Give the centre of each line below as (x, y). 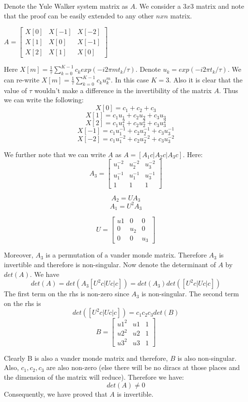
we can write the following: (44, 100)
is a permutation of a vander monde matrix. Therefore (126, 255)
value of (15, 90)
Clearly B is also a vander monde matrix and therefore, (86, 358)
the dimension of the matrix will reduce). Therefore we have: (94, 377)
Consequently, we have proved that (56, 394)
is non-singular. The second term (190, 294)
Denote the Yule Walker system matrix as (66, 6)
